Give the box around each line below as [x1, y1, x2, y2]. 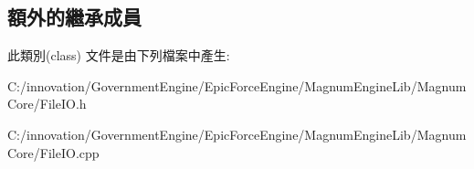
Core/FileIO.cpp [7, 143, 100, 162]
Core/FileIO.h [7, 94, 87, 113]
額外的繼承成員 [7, 3, 142, 31]
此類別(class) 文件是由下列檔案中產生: [7, 46, 230, 65]
